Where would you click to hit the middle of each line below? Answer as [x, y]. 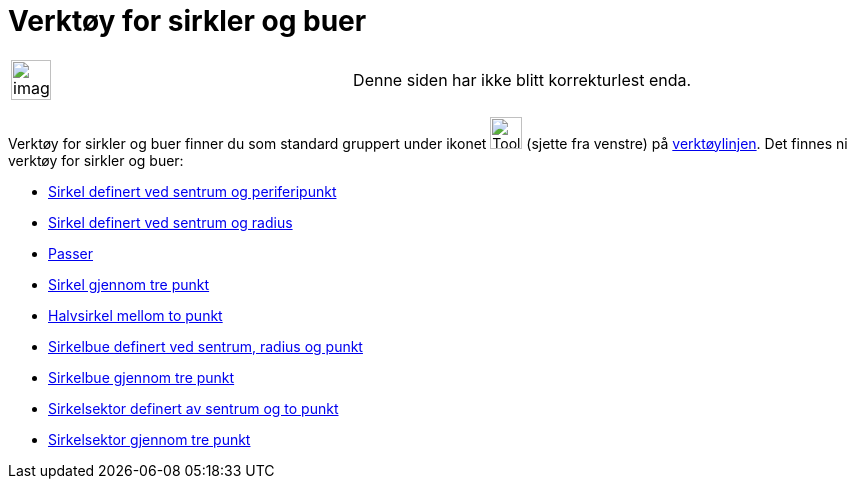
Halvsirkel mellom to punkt [135, 315]
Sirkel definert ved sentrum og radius [170, 222]
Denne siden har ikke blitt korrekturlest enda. [522, 79]
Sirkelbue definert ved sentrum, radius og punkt [205, 346]
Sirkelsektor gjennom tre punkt [149, 439]
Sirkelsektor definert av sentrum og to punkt [193, 408]
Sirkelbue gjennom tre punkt [141, 377]
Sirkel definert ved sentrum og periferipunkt [192, 191]
